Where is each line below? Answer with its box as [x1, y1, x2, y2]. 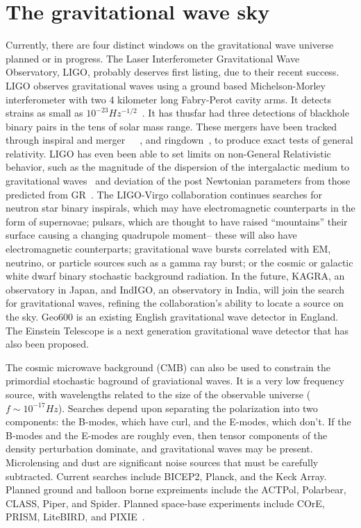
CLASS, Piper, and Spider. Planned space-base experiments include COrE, [6, 495, 325, 510]
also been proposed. [6, 337, 89, 351]
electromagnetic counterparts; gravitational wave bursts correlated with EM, [6, 241, 331, 256]
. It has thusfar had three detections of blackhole [142, 105, 349, 120]
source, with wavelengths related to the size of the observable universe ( [6, 386, 311, 401]
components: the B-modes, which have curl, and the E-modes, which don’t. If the [6, 414, 351, 429]
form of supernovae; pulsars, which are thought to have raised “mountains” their [6, 214, 348, 228]
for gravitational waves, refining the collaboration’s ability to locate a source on [6, 296, 344, 310]
